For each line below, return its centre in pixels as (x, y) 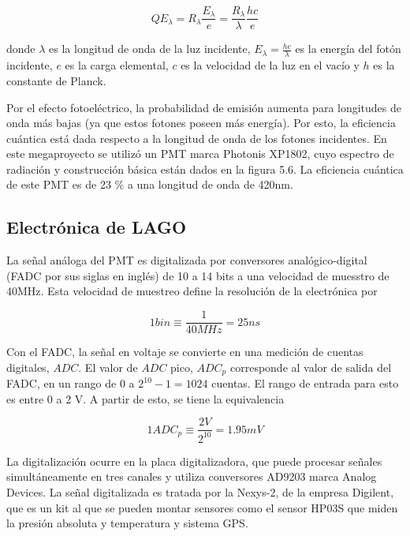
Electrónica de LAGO (97, 227)
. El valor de (108, 367)
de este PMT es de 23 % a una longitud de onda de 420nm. (150, 184)
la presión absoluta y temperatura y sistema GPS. (127, 523)
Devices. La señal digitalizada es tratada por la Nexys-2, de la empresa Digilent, (200, 491)
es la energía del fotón (348, 49)
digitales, (28, 367)
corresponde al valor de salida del (311, 367)
